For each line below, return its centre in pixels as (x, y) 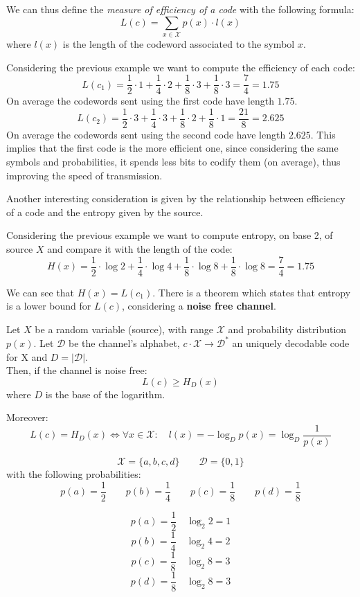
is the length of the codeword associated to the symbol (179, 43)
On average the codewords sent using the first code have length (140, 101)
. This (323, 134)
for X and (27, 356)
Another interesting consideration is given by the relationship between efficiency (176, 198)
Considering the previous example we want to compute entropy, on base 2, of (170, 235)
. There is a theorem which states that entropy (252, 292)
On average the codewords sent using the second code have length (146, 134)
